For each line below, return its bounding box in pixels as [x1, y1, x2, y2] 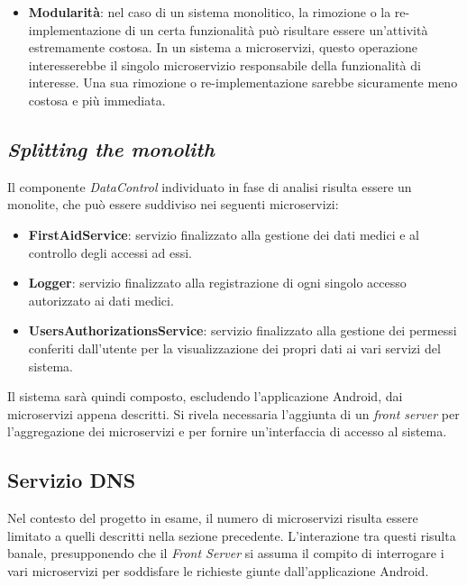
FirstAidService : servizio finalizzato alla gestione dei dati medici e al [28, 224, 420, 243]
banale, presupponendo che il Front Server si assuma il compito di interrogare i [7, 544, 444, 563]
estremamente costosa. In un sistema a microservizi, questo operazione [28, 38, 417, 57]
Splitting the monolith [7, 134, 215, 162]
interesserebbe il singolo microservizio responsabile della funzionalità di [28, 55, 421, 74]
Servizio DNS [7, 466, 136, 494]
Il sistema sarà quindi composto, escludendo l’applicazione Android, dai [7, 387, 403, 406]
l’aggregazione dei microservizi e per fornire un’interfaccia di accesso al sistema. [7, 422, 447, 441]
